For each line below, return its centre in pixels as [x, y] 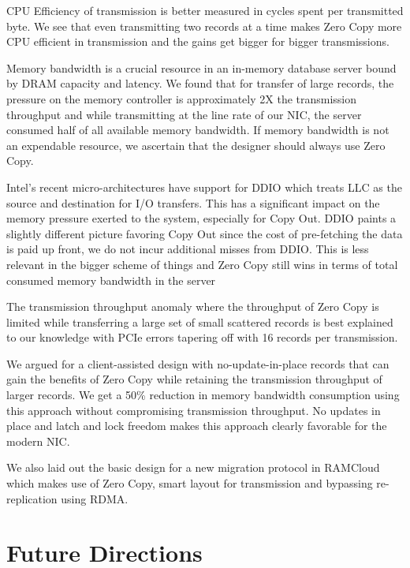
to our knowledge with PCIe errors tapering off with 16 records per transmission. [202, 337]
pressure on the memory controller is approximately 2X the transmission [182, 98]
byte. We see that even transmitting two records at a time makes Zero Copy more [204, 26]
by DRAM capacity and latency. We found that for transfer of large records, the [200, 83]
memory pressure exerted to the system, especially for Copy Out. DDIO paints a [201, 218]
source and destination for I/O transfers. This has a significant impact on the [193, 202]
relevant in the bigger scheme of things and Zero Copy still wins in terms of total [202, 264]
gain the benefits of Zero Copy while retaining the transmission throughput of [194, 379]
